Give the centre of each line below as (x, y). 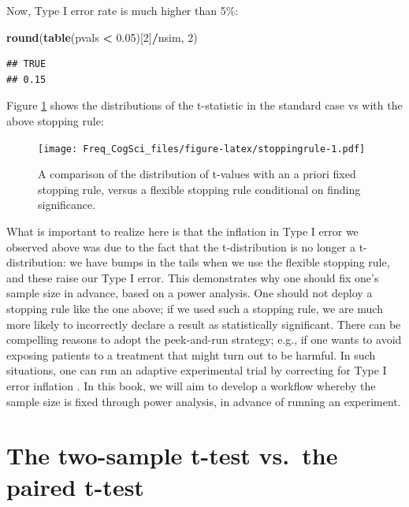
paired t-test (75, 486)
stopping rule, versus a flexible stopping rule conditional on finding (199, 189)
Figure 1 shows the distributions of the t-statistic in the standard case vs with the (204, 105)
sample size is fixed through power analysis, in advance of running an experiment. (204, 401)
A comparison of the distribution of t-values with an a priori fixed (197, 174)
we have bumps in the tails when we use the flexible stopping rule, (230, 262)
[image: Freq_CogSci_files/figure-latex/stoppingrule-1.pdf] (202, 149)
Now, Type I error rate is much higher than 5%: (123, 10)
